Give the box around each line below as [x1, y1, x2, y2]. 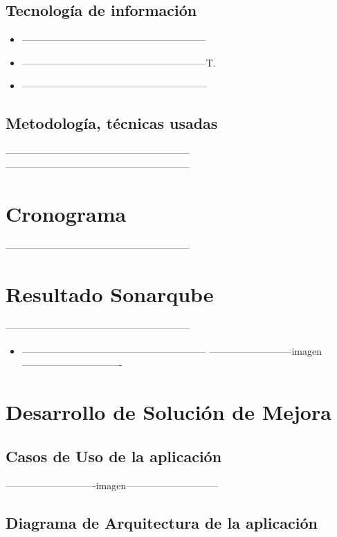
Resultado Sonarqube [6, 280, 214, 308]
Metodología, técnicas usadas [6, 112, 218, 134]
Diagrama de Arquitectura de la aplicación [6, 511, 318, 533]
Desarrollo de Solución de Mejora [6, 398, 331, 426]
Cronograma [6, 199, 127, 227]
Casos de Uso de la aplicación [6, 445, 222, 466]
